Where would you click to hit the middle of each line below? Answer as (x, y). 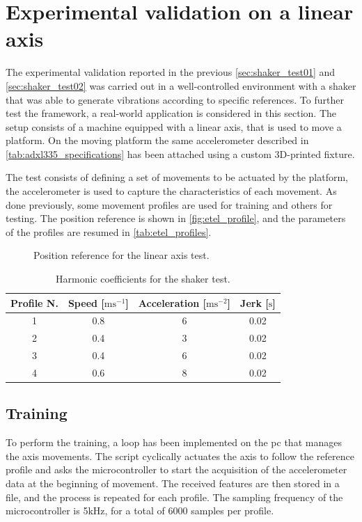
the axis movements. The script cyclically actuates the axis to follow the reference (180, 456)
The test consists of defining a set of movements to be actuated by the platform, (177, 177)
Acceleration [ (172, 302)
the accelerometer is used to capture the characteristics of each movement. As (171, 191)
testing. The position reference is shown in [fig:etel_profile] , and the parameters (176, 218)
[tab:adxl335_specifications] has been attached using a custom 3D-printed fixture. (180, 153)
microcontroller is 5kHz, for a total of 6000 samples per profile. (140, 511)
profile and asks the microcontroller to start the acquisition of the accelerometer (176, 469)
